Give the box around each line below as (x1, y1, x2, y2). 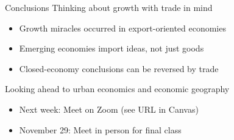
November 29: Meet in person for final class (19, 123, 182, 136)
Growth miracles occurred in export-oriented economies (19, 21, 226, 34)
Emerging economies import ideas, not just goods (19, 42, 204, 55)
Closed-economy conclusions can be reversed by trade (19, 62, 219, 75)
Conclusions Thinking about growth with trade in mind (5, 1, 213, 13)
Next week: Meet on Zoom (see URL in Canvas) (19, 102, 199, 115)
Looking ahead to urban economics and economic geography (5, 82, 230, 95)
